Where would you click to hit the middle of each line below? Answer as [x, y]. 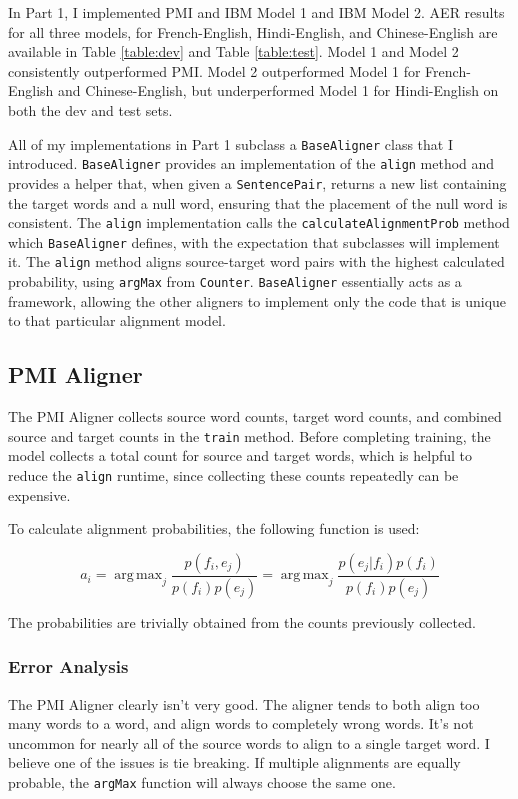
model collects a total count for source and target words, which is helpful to [240, 455]
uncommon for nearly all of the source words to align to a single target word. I [249, 742]
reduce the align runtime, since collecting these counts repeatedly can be [233, 474]
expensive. [39, 494]
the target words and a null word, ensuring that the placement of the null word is [258, 202]
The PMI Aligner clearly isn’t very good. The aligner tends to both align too [244, 703]
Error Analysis [68, 666]
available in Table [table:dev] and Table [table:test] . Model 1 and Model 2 [233, 51]
